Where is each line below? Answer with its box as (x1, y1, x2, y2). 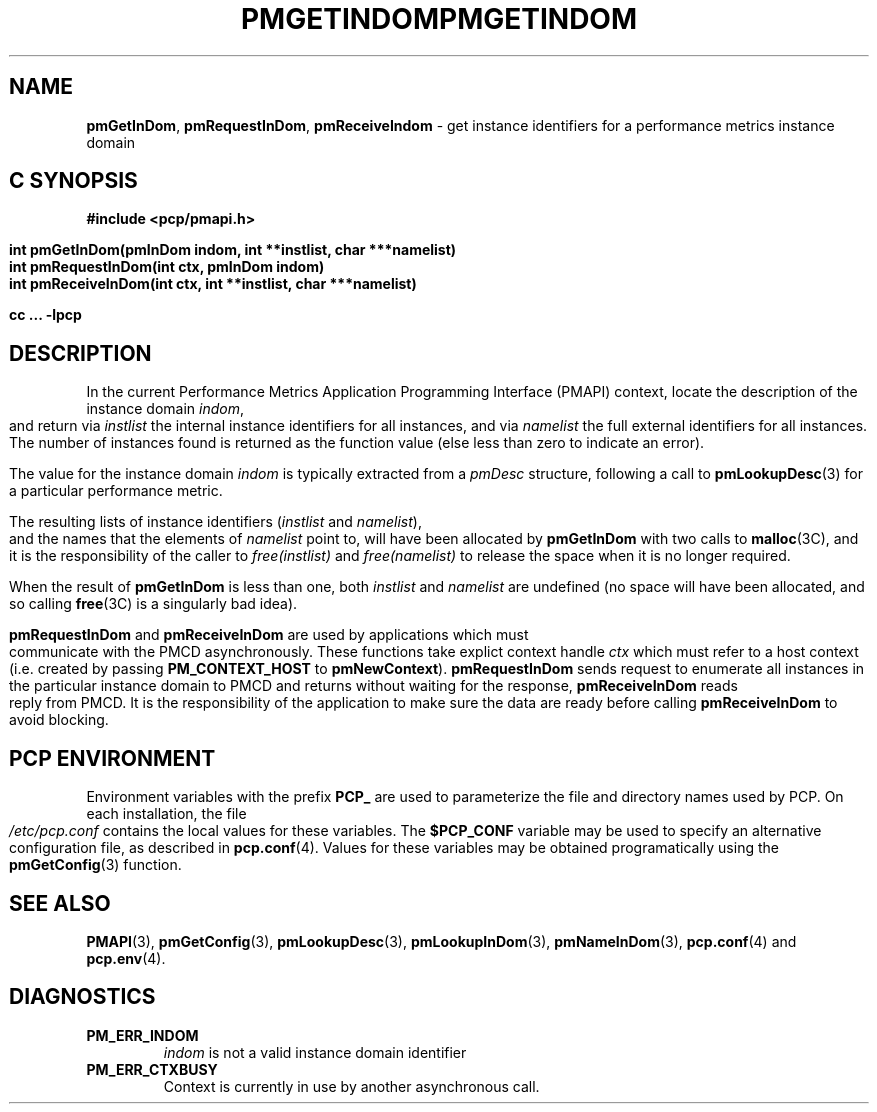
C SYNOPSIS (9, 168, 138, 194)
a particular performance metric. (9, 482, 223, 500)
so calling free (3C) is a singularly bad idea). (9, 595, 298, 613)
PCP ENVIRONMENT (9, 745, 216, 771)
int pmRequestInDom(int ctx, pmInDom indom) (9, 258, 325, 276)
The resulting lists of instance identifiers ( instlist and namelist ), (9, 513, 422, 531)
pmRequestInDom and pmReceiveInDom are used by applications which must (9, 626, 529, 644)
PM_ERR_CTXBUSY (86, 1060, 218, 1078)
